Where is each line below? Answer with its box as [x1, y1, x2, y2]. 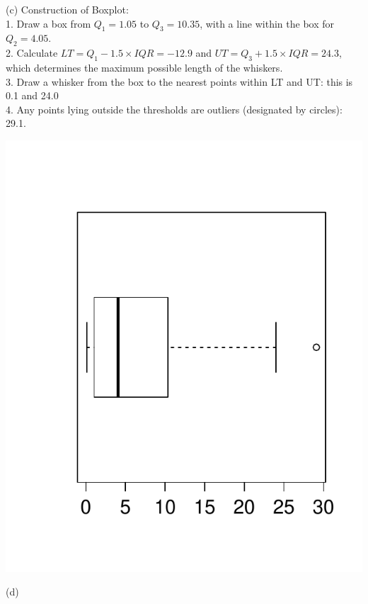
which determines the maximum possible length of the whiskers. [6, 60, 283, 74]
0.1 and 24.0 [6, 88, 59, 103]
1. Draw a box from [6, 16, 91, 30]
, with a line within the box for [200, 16, 334, 30]
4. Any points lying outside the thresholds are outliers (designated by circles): [6, 101, 343, 116]
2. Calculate [6, 45, 58, 60]
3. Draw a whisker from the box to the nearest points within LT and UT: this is [6, 74, 353, 89]
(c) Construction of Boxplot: [6, 2, 129, 16]
